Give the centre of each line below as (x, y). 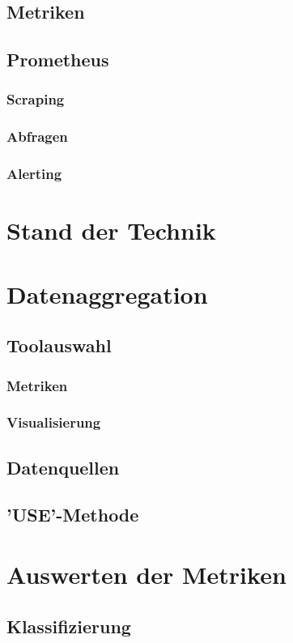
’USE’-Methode (73, 515)
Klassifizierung (69, 626)
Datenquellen (63, 467)
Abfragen (37, 136)
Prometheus (58, 60)
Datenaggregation (107, 294)
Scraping (36, 99)
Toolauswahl (59, 345)
